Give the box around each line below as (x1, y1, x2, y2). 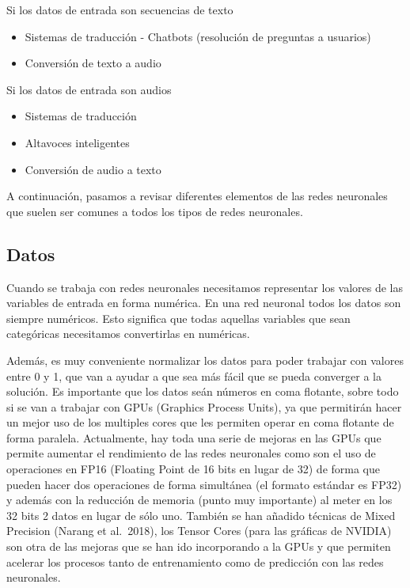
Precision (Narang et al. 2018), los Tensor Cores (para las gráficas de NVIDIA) (6, 522, 392, 539)
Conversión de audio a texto (25, 161, 161, 177)
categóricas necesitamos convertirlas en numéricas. (6, 325, 250, 342)
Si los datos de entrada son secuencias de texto (6, 2, 233, 17)
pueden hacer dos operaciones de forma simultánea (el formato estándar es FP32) (6, 476, 402, 492)
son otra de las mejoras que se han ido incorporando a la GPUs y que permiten (6, 538, 391, 555)
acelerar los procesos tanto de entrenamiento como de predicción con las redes (6, 553, 384, 570)
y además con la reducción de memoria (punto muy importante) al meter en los (6, 491, 393, 508)
